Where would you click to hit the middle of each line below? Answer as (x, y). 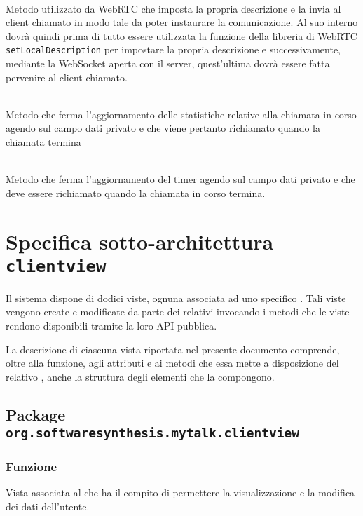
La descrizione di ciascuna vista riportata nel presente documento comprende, (173, 349)
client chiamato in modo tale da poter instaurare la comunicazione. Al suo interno (182, 22)
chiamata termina (43, 142)
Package (36, 414)
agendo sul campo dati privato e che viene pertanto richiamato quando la (163, 128)
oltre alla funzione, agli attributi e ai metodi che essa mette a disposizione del (172, 363)
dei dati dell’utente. (48, 506)
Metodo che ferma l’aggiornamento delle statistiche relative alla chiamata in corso (181, 114)
